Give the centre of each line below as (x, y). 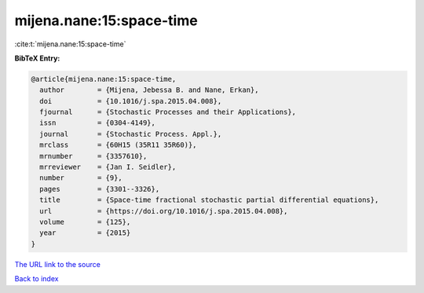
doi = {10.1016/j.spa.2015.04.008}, (131, 101)
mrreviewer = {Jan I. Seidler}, (108, 167)
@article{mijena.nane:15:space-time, (104, 79)
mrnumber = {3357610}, (93, 156)
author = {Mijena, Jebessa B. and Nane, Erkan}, (149, 90)
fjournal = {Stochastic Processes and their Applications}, (168, 112)
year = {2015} (85, 233)
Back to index (37, 279)
